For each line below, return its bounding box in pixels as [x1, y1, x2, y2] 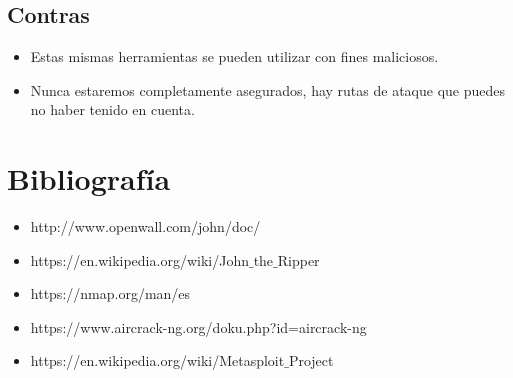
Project [288, 350, 334, 371]
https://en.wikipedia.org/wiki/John [30, 249, 249, 270]
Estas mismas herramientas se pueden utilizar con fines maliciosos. [30, 46, 439, 67]
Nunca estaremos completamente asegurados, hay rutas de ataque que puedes [30, 79, 505, 100]
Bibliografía [7, 158, 171, 199]
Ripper [277, 249, 320, 270]
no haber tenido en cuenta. [30, 99, 195, 120]
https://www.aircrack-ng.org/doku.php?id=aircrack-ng [30, 316, 367, 337]
